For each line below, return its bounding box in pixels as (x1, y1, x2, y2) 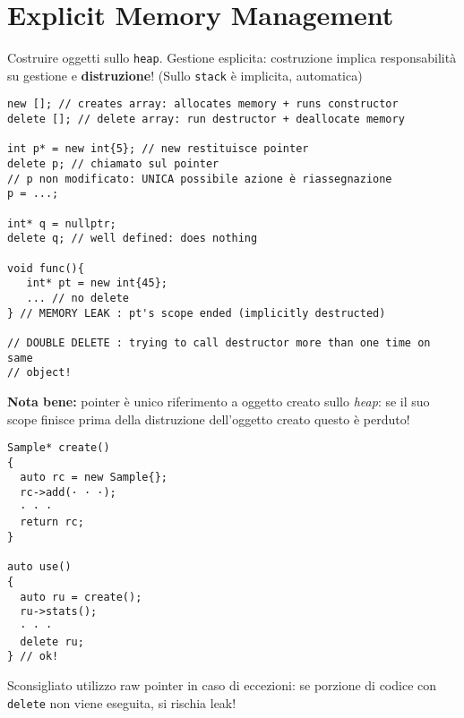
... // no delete (26, 291, 130, 304)
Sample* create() (7, 441, 110, 455)
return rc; (20, 516, 84, 529)
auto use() (7, 560, 72, 574)
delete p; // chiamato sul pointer (7, 158, 219, 171)
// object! (7, 366, 72, 380)
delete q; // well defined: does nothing (7, 232, 258, 245)
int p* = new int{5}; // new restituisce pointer (7, 142, 309, 156)
